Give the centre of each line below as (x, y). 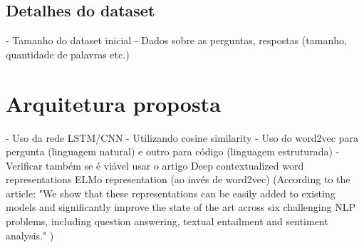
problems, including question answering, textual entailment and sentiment (167, 221)
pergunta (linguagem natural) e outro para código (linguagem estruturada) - (173, 151)
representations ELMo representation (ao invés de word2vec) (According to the (178, 179)
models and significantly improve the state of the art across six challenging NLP (181, 207)
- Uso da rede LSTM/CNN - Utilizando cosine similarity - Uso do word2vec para (182, 137)
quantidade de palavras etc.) (68, 54)
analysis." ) (30, 235)
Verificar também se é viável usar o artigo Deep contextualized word (155, 165)
